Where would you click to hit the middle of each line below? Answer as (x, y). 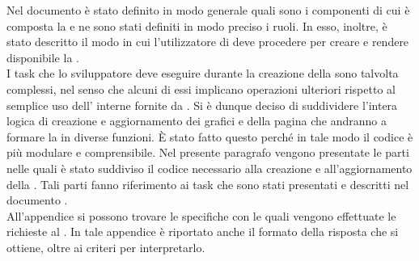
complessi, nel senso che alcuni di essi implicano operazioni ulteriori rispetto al (201, 88)
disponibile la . (43, 57)
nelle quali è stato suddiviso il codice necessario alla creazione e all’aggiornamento (209, 168)
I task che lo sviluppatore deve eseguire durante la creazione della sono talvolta (203, 73)
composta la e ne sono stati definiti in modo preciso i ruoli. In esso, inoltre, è (197, 25)
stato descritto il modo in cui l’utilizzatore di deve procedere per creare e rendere (208, 42)
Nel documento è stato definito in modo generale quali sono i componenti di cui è (208, 10)
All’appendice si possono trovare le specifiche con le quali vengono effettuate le (201, 215)
